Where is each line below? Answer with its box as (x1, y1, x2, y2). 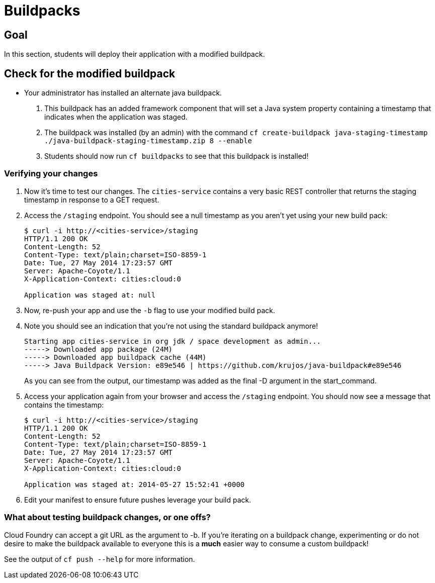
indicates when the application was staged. (44, 113, 188, 122)
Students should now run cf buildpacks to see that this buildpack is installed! (44, 152, 309, 161)
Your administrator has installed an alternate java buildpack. (24, 88, 222, 98)
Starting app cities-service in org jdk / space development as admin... (24, 337, 321, 345)
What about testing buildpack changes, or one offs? (4, 512, 211, 523)
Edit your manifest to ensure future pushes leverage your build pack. (24, 495, 251, 504)
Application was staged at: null (24, 290, 156, 299)
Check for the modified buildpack (4, 67, 176, 80)
